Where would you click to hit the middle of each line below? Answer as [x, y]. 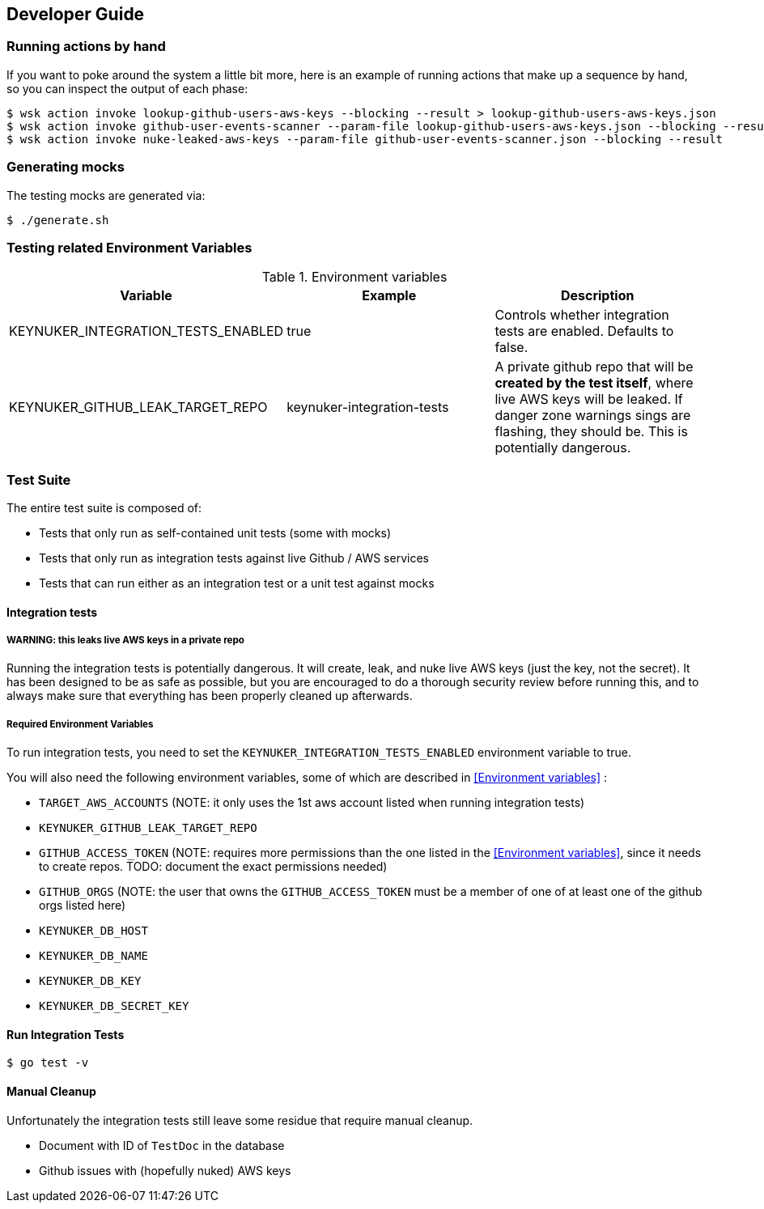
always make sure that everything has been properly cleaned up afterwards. [210, 696]
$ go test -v [48, 1063]
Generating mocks [66, 167]
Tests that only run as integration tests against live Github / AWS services [234, 558]
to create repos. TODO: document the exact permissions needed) [213, 867]
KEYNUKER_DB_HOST [93, 931]
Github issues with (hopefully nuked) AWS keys [165, 1170]
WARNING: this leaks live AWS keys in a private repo [125, 641]
